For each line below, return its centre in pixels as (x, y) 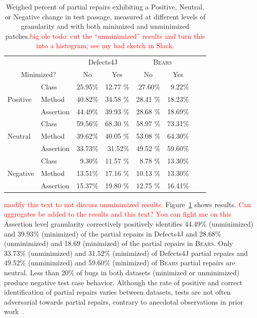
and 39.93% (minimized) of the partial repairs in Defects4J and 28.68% (113, 233)
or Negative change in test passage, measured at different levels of (105, 16)
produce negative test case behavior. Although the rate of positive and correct (123, 282)
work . (14, 311)
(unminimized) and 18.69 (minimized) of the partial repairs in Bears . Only (119, 243)
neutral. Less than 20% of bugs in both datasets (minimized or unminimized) (122, 272)
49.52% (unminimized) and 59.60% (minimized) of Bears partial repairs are (120, 263)
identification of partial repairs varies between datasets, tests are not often (118, 292)
